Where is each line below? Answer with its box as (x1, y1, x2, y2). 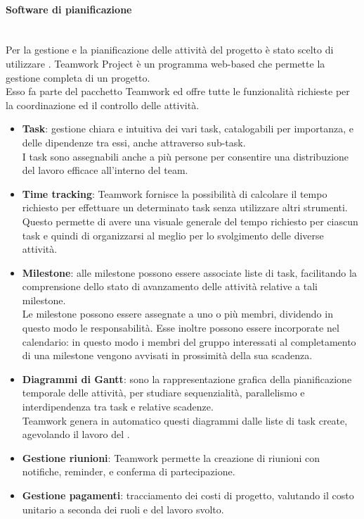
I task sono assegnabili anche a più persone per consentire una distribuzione (22, 149, 349, 163)
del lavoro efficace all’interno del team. (22, 163, 188, 177)
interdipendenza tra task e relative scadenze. (22, 399, 214, 414)
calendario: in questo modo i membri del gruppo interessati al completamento (22, 334, 356, 349)
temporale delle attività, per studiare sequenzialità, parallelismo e (22, 385, 305, 400)
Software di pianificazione (6, 1, 132, 16)
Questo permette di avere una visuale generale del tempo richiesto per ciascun (22, 213, 358, 228)
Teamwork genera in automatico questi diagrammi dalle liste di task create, (22, 413, 348, 427)
